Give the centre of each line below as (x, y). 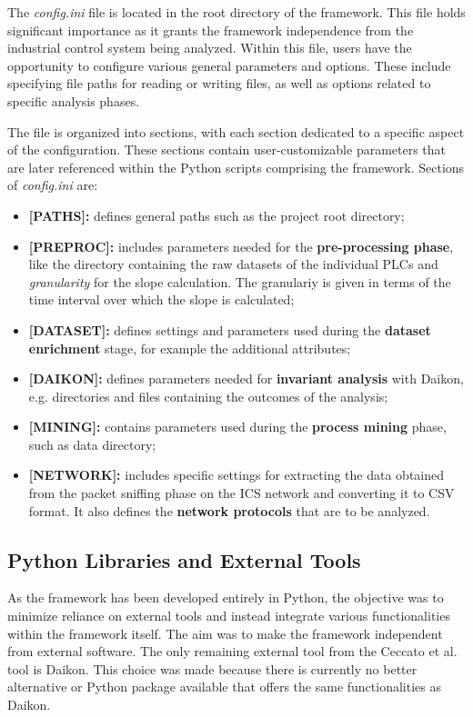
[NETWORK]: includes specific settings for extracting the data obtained (236, 475)
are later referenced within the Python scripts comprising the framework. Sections (236, 167)
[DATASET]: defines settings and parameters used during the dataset (230, 329)
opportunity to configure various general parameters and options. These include (229, 65)
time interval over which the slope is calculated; (161, 299)
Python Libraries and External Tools (184, 559)
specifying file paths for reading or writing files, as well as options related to (219, 83)
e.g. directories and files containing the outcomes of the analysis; (208, 396)
